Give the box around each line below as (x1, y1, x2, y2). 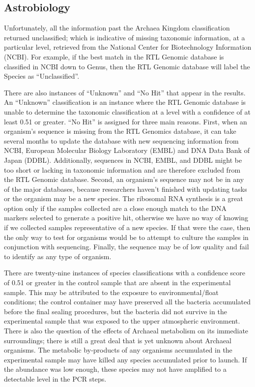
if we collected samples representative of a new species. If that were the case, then (4, 222, 251, 233)
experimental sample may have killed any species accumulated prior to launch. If (4, 354, 247, 364)
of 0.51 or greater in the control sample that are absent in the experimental (4, 277, 231, 288)
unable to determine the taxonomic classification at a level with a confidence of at (4, 106, 251, 117)
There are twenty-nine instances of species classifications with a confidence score (4, 268, 246, 278)
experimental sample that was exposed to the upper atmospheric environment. (4, 316, 240, 326)
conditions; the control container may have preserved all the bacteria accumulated (4, 297, 251, 307)
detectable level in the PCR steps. (4, 373, 107, 384)
